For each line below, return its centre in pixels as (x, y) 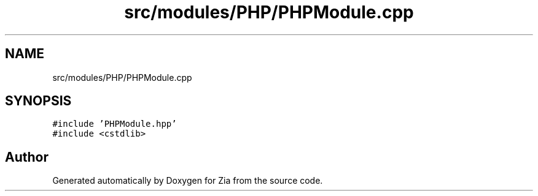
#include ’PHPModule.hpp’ (115, 124)
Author (27, 157)
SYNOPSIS (38, 101)
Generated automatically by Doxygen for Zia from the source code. (188, 181)
